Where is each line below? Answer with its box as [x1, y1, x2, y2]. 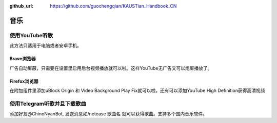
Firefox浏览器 [9, 78, 38, 84]
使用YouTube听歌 [9, 32, 53, 39]
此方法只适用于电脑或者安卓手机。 [9, 42, 82, 48]
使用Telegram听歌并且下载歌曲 [9, 100, 87, 107]
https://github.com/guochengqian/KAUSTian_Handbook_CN [50, 3, 177, 9]
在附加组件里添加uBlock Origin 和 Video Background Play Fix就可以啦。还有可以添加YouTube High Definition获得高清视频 [9, 87, 265, 93]
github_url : [9, 3, 33, 9]
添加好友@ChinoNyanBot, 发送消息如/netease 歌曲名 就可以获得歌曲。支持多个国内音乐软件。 [9, 111, 208, 117]
